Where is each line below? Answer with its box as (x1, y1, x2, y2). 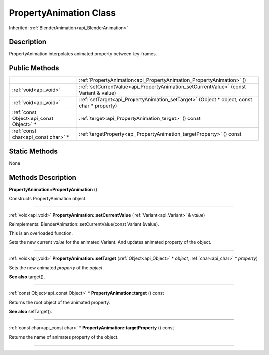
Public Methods (9, 64, 59, 72)
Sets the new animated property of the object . (9, 264, 104, 271)
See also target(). (9, 274, 45, 280)
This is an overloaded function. (9, 230, 73, 236)
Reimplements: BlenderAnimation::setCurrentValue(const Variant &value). (9, 221, 159, 227)
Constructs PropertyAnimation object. (9, 196, 87, 202)
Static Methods (9, 147, 58, 155)
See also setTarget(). (9, 309, 52, 315)
